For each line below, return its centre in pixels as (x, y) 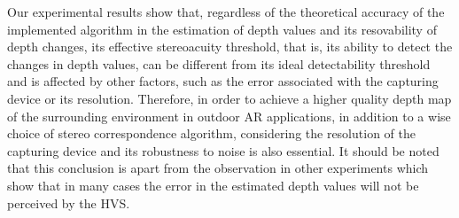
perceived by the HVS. (69, 202)
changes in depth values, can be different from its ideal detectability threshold (219, 63)
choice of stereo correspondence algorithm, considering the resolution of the (211, 133)
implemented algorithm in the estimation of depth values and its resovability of (222, 29)
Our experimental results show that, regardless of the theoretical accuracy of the (226, 12)
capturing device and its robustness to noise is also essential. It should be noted (223, 150)
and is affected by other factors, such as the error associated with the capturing (223, 81)
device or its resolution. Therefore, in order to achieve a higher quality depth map (229, 98)
